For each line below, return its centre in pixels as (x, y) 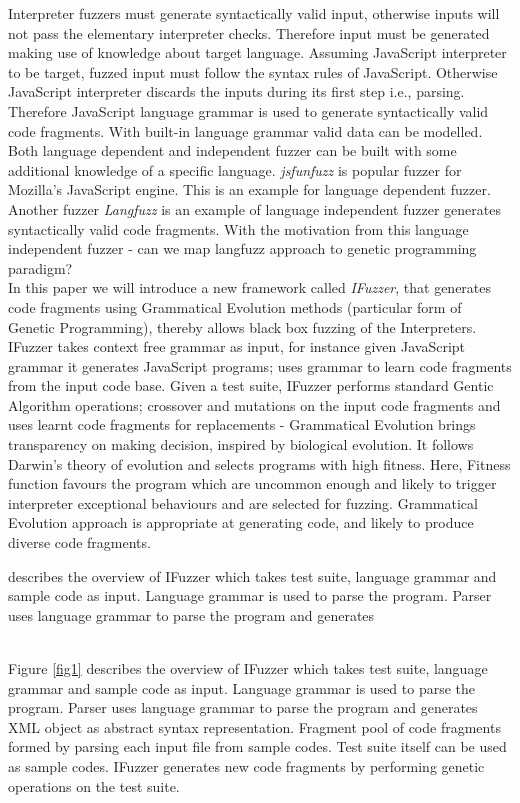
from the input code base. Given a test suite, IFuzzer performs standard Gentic (251, 385)
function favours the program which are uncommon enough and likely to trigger (252, 483)
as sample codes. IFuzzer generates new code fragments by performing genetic (246, 765)
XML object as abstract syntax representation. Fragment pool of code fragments (254, 726)
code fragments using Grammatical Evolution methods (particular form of (235, 306)
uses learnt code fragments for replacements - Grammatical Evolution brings (242, 424)
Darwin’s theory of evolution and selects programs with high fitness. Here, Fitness (259, 463)
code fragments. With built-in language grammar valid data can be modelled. (245, 130)
